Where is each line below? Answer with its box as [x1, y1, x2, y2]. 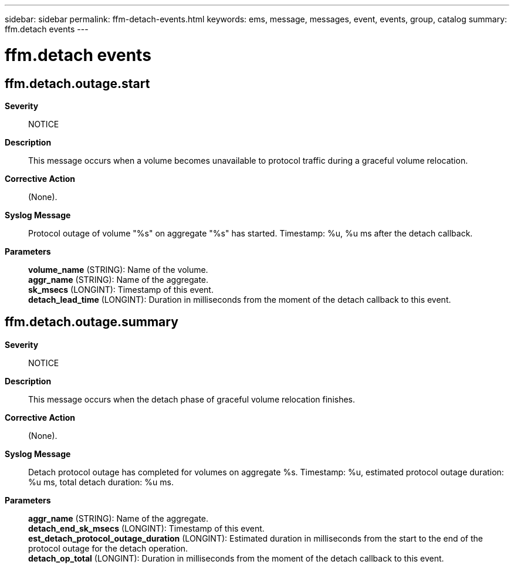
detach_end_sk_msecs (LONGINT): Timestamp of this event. [28, 523, 265, 533]
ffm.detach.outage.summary [5, 315, 178, 330]
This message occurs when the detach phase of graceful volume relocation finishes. [28, 394, 356, 404]
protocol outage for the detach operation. [28, 543, 188, 553]
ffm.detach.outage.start [5, 76, 150, 91]
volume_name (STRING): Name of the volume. [28, 264, 208, 275]
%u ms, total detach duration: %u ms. [28, 476, 174, 487]
